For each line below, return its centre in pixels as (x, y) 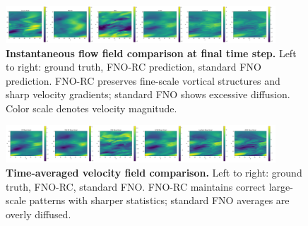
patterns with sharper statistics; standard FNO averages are (159, 200)
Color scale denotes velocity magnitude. (91, 108)
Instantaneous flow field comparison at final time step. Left (151, 53)
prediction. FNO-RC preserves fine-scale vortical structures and (143, 80)
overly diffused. (38, 214)
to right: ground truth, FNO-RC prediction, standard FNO (134, 67)
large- (281, 186)
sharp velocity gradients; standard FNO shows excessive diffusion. (148, 94)
